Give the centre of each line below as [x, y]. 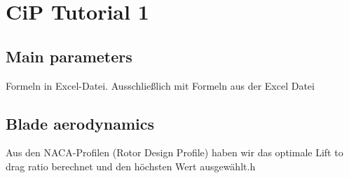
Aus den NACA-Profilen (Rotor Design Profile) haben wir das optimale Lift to [174, 152]
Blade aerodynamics [80, 123]
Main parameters [69, 56]
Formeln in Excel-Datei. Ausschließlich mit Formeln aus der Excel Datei [160, 85]
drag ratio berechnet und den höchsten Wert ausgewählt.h [131, 166]
